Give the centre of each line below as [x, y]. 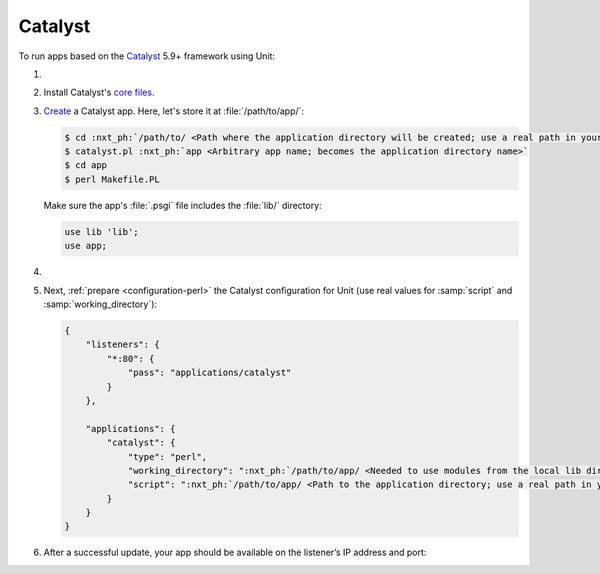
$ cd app [86, 165]
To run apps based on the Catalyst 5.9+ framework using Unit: [146, 56]
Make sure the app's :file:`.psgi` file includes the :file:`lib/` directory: [182, 205]
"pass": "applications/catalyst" [209, 373]
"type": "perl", [167, 456]
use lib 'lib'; [101, 231]
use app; [86, 246]
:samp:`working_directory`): [100, 304]
